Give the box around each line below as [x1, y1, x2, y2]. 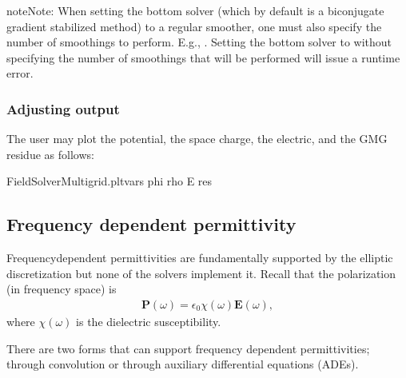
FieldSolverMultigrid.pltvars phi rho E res [6, 173, 213, 189]
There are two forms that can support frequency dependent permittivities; [6, 340, 370, 356]
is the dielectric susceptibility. [76, 312, 221, 329]
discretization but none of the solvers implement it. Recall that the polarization [6, 265, 396, 281]
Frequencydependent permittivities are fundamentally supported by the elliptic [6, 249, 393, 266]
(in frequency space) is [6, 281, 117, 297]
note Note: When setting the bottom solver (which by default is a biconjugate [6, 2, 384, 18]
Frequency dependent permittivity [6, 212, 297, 237]
